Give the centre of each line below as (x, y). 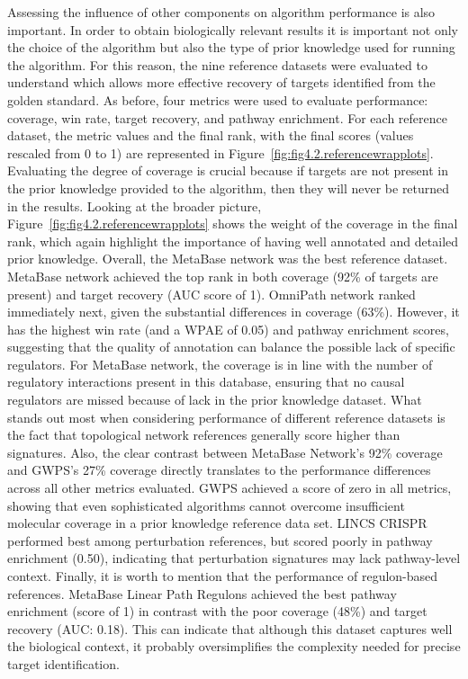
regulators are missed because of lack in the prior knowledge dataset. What (215, 400)
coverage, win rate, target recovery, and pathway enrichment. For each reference (227, 117)
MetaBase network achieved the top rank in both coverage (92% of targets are (223, 276)
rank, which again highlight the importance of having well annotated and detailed (233, 241)
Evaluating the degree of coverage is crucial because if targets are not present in (228, 170)
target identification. (63, 663)
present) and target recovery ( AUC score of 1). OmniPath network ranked (211, 294)
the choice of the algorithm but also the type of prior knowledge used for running (231, 47)
